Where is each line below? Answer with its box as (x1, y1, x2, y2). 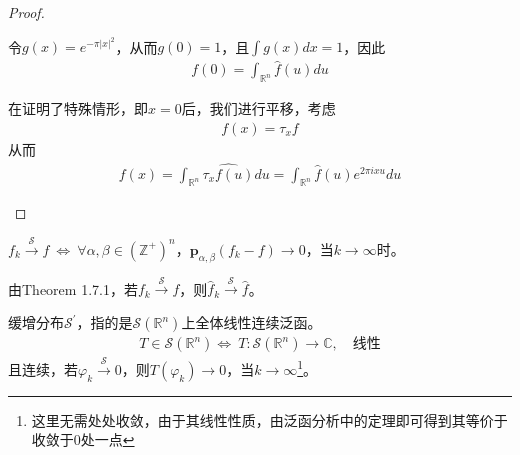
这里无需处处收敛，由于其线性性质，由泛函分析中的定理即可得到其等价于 (31, 409, 508, 430)
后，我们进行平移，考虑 (181, 98, 336, 119)
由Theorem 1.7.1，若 (8, 278, 138, 299)
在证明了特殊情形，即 (8, 98, 148, 119)
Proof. (8, 2, 45, 22)
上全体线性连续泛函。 (181, 312, 322, 333)
